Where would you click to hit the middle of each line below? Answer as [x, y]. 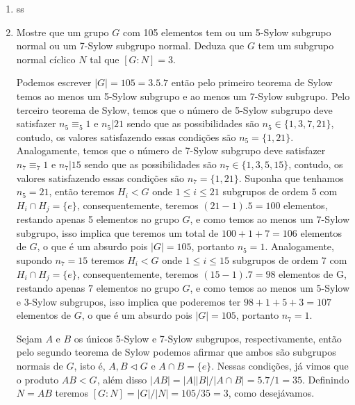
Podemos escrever [54, 82]
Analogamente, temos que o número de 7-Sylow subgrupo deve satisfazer [171, 150]
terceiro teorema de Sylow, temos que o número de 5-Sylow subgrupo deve [174, 109]
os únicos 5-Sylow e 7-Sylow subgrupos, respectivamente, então [208, 338]
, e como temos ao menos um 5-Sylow [270, 288]
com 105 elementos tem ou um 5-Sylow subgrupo [227, 32]
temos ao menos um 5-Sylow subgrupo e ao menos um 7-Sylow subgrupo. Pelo [183, 96]
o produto [38, 379]
